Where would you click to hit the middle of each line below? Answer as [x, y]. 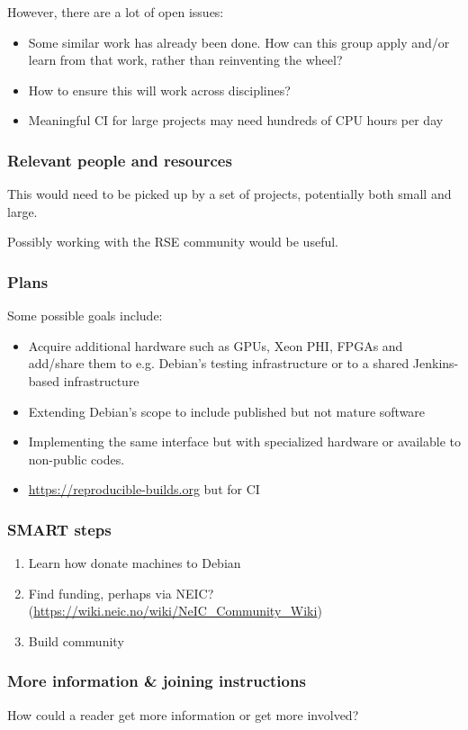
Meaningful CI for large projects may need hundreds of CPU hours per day [236, 120]
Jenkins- [436, 363]
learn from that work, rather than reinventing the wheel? [185, 60]
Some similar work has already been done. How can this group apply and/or [239, 42]
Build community [76, 640]
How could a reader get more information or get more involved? [183, 714]
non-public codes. [76, 459]
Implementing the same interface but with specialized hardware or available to [244, 442]
